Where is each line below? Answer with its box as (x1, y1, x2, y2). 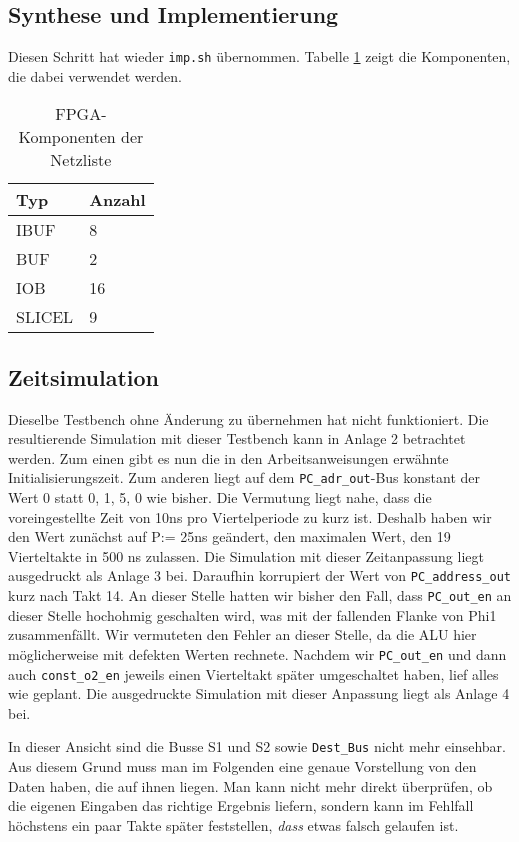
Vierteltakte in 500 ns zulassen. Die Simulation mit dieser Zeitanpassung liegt (8, 545, 484, 566)
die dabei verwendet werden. (8, 65, 182, 86)
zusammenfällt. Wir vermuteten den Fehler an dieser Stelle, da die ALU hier (8, 624, 477, 645)
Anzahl (89, 188, 146, 212)
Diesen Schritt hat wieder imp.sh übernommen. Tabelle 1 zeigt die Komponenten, (8, 46, 511, 67)
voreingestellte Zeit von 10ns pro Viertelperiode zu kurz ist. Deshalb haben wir (8, 506, 492, 527)
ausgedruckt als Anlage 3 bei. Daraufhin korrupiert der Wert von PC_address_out (8, 565, 512, 586)
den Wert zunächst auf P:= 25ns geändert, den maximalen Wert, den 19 (8, 526, 451, 547)
